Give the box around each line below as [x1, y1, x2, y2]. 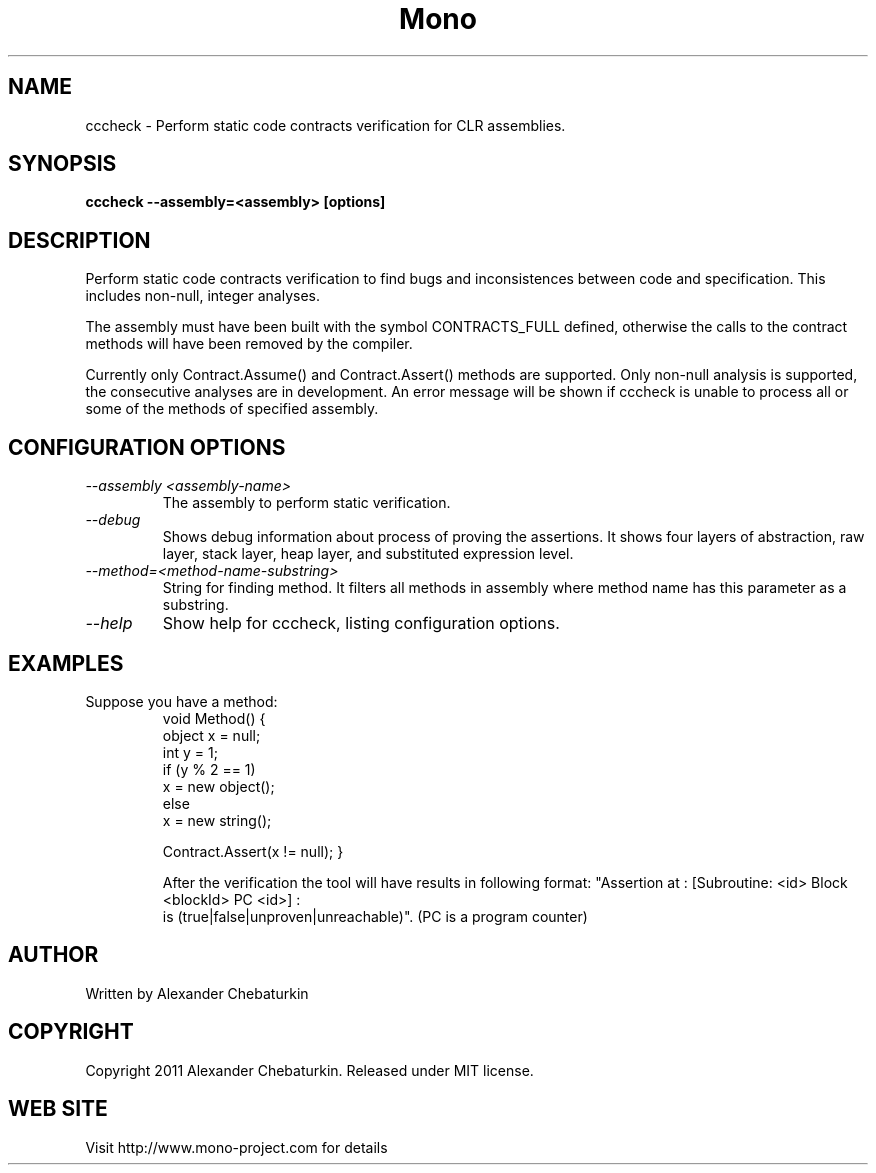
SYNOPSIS [8, 151, 117, 177]
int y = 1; [162, 743, 218, 761]
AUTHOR [8, 942, 99, 968]
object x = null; [162, 726, 261, 744]
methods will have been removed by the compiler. [85, 335, 413, 353]
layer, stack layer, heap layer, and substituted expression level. [162, 545, 574, 563]
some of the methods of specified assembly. [85, 400, 379, 418]
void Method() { [162, 709, 266, 727]
